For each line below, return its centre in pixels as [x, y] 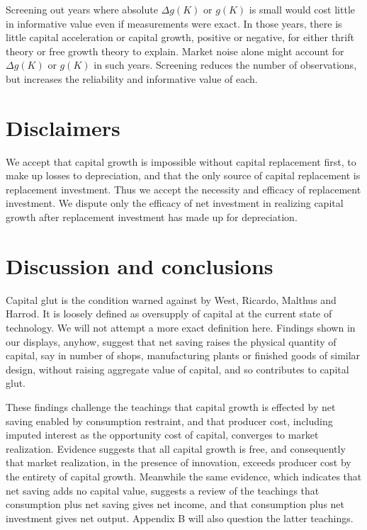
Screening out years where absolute [82, 9]
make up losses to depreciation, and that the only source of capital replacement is [183, 175]
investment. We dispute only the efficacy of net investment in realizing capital [175, 203]
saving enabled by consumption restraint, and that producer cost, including [169, 421]
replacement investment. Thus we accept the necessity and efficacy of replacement [183, 189]
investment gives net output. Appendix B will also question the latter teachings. [180, 518]
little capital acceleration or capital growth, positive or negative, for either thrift [180, 37]
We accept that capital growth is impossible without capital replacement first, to [181, 161]
